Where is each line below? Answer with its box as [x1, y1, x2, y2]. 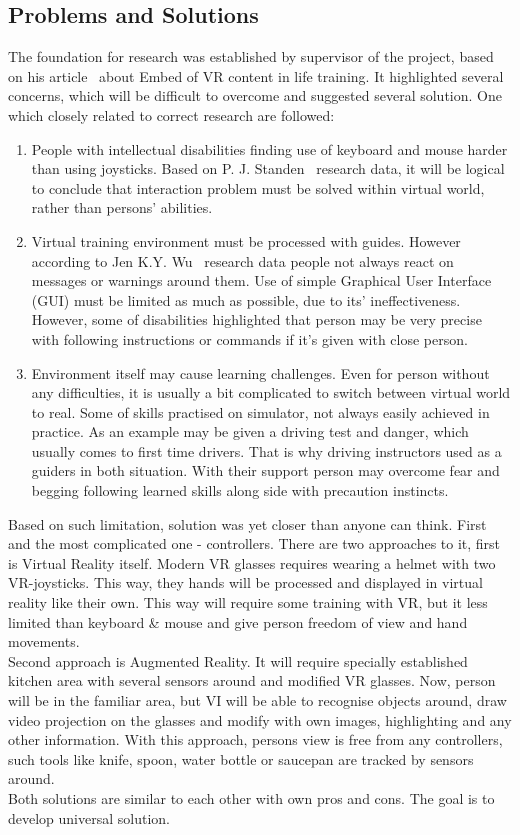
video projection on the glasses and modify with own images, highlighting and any [8, 709, 512, 730]
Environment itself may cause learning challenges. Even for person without [31, 362, 490, 383]
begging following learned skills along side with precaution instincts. [31, 480, 449, 501]
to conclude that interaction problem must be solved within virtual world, [31, 177, 485, 198]
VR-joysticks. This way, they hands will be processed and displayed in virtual [8, 572, 483, 593]
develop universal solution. [8, 807, 170, 828]
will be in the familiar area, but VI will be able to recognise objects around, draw [8, 690, 507, 711]
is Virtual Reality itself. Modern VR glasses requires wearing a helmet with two [8, 552, 496, 573]
